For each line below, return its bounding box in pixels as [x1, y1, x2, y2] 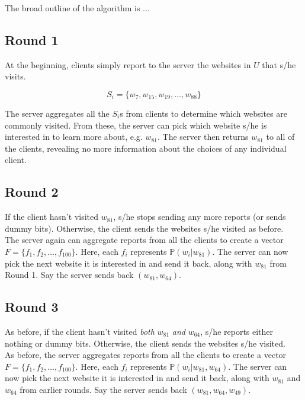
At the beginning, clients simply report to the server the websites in [5, 58, 251, 71]
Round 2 [5, 183, 59, 201]
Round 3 [5, 297, 59, 316]
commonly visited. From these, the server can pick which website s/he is [5, 119, 267, 131]
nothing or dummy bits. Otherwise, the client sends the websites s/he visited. [5, 337, 285, 349]
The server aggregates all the [5, 107, 110, 119]
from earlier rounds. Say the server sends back [20, 383, 187, 395]
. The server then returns [158, 130, 249, 143]
